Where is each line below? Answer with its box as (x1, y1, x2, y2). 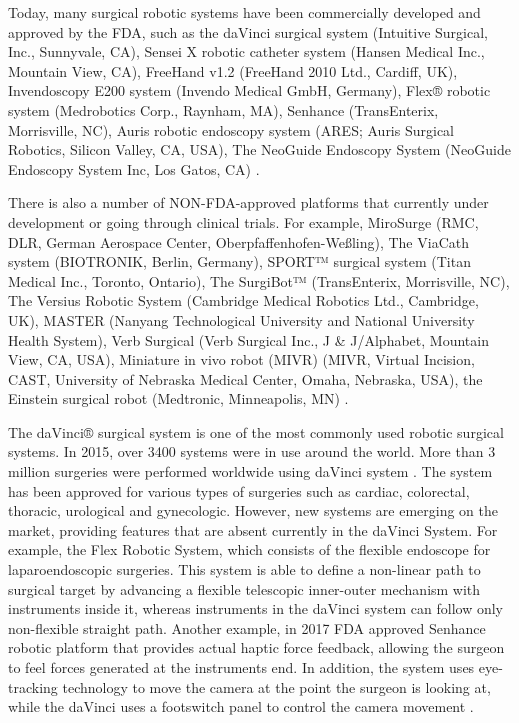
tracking (8, 676, 58, 697)
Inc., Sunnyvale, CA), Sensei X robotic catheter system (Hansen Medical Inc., (8, 41, 485, 62)
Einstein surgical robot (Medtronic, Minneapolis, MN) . (8, 388, 349, 409)
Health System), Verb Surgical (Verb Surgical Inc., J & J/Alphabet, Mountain (8, 329, 489, 350)
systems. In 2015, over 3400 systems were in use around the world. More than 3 (8, 441, 496, 462)
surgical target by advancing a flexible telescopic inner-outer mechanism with (8, 578, 481, 599)
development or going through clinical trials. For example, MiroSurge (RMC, (8, 211, 479, 232)
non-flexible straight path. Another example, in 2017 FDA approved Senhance (8, 617, 486, 638)
